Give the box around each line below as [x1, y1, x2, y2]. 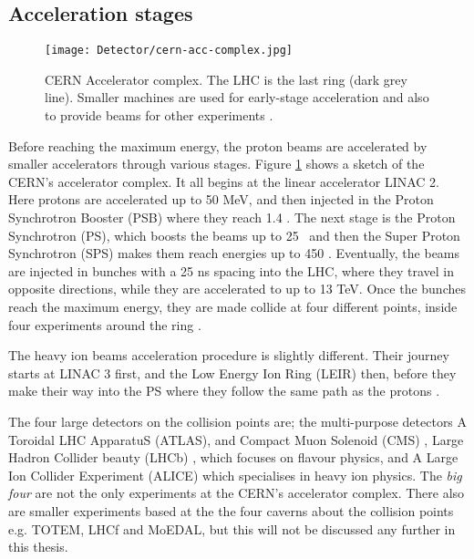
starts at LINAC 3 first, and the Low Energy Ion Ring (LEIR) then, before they [8, 363, 457, 382]
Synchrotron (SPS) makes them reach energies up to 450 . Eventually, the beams [8, 243, 460, 263]
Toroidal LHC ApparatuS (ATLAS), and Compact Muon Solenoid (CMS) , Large [8, 430, 464, 449]
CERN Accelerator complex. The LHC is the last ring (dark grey [45, 69, 407, 88]
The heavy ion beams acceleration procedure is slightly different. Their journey [8, 346, 449, 365]
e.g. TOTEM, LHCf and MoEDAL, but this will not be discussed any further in [8, 519, 456, 538]
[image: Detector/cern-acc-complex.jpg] [45, 44, 294, 57]
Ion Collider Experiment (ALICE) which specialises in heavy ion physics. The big [8, 465, 462, 484]
